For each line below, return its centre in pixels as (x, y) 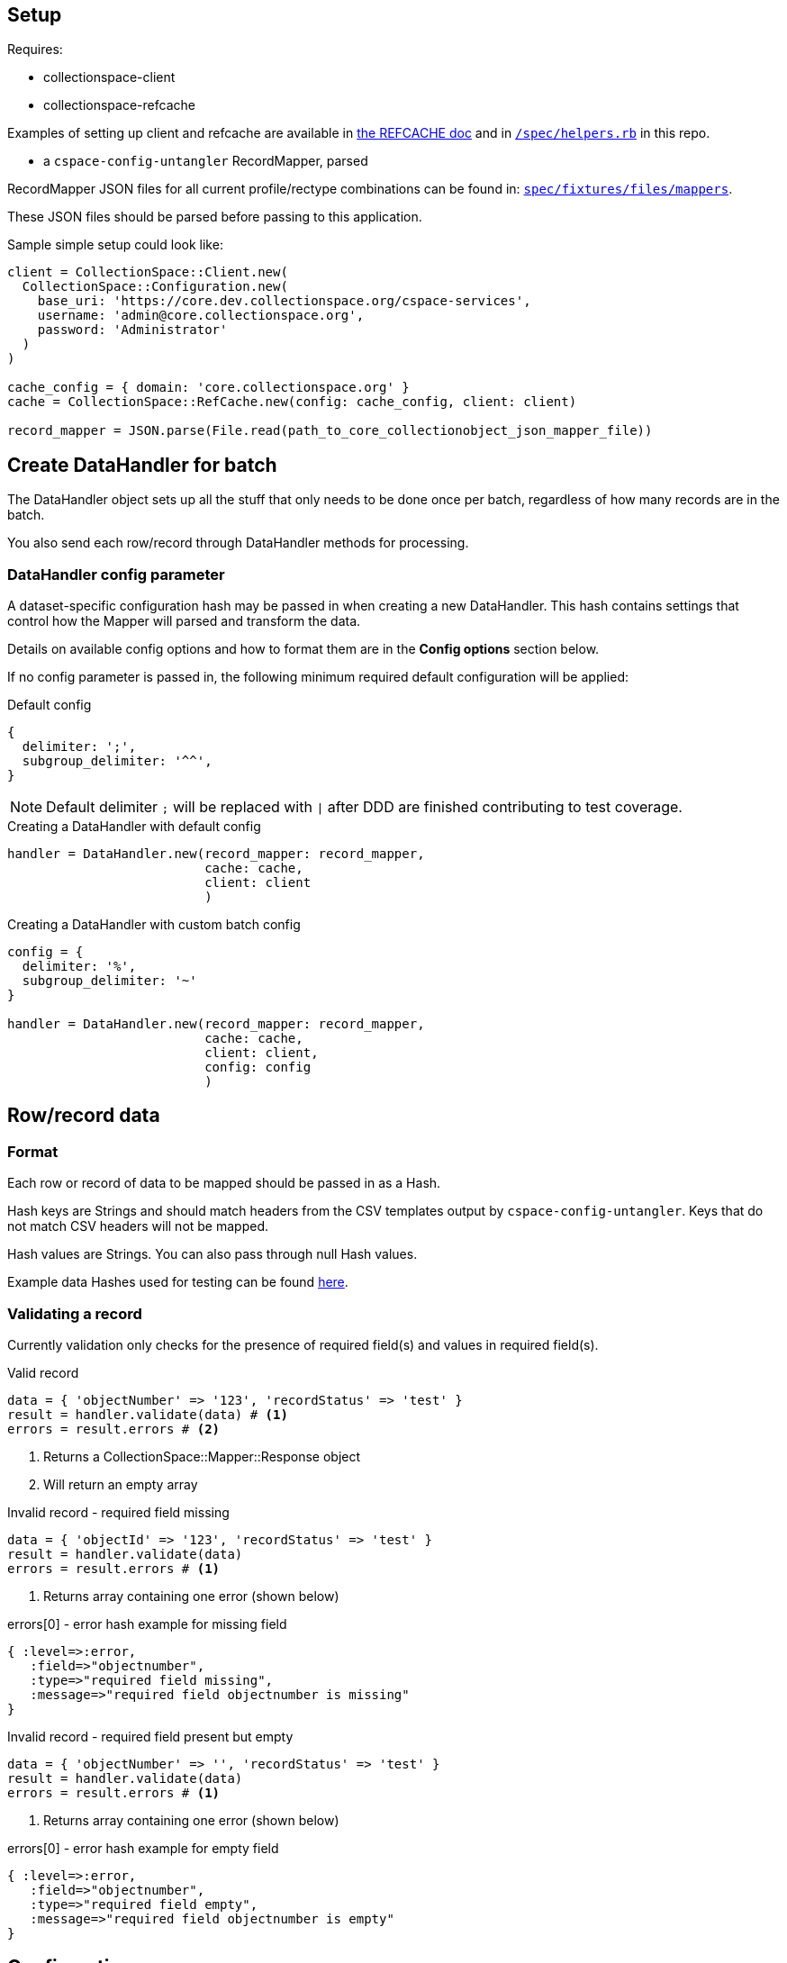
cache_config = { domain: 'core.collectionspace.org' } (208, 388)
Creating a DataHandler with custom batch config (154, 925)
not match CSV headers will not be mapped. (138, 1226)
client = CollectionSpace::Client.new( (148, 272)
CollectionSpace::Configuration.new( (155, 287)
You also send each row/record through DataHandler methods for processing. (238, 543)
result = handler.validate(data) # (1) (148, 1414)
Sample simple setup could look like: (115, 245)
